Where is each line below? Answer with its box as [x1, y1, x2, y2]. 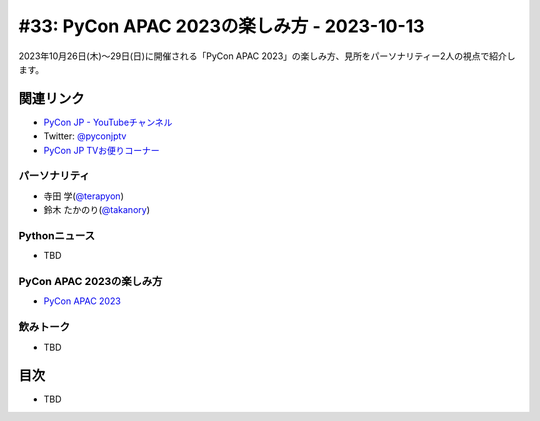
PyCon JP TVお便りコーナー [43, 144, 160, 156]
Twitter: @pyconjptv [43, 130, 127, 142]
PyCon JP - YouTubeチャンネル [43, 116, 173, 128]
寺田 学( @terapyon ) [43, 190, 124, 202]
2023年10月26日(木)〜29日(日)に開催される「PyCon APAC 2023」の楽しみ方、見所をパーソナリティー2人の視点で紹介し [18, 50, 516, 62]
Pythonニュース [18, 228, 95, 242]
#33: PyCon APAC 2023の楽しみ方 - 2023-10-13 [18, 15, 425, 37]
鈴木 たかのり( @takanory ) [43, 204, 150, 216]
